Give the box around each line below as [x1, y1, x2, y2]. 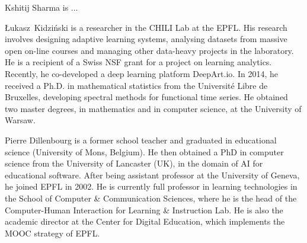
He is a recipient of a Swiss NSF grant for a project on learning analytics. [5, 56, 272, 68]
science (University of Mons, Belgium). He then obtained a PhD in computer [5, 145, 284, 158]
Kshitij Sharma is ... [5, 1, 78, 13]
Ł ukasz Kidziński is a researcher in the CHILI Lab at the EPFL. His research [5, 21, 287, 33]
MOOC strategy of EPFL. [5, 226, 100, 239]
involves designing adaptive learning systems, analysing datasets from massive [5, 33, 287, 45]
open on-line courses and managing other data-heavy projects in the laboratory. [5, 44, 294, 56]
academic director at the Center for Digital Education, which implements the [5, 215, 285, 228]
